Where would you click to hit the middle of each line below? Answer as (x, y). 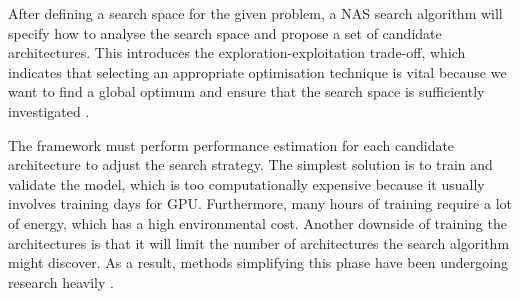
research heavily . (61, 281)
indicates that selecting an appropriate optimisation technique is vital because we (257, 71)
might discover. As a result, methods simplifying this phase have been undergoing (258, 262)
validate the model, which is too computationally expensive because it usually (246, 183)
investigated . (49, 110)
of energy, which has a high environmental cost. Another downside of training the (257, 222)
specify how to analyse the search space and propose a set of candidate (225, 32)
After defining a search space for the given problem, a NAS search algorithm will (255, 13)
